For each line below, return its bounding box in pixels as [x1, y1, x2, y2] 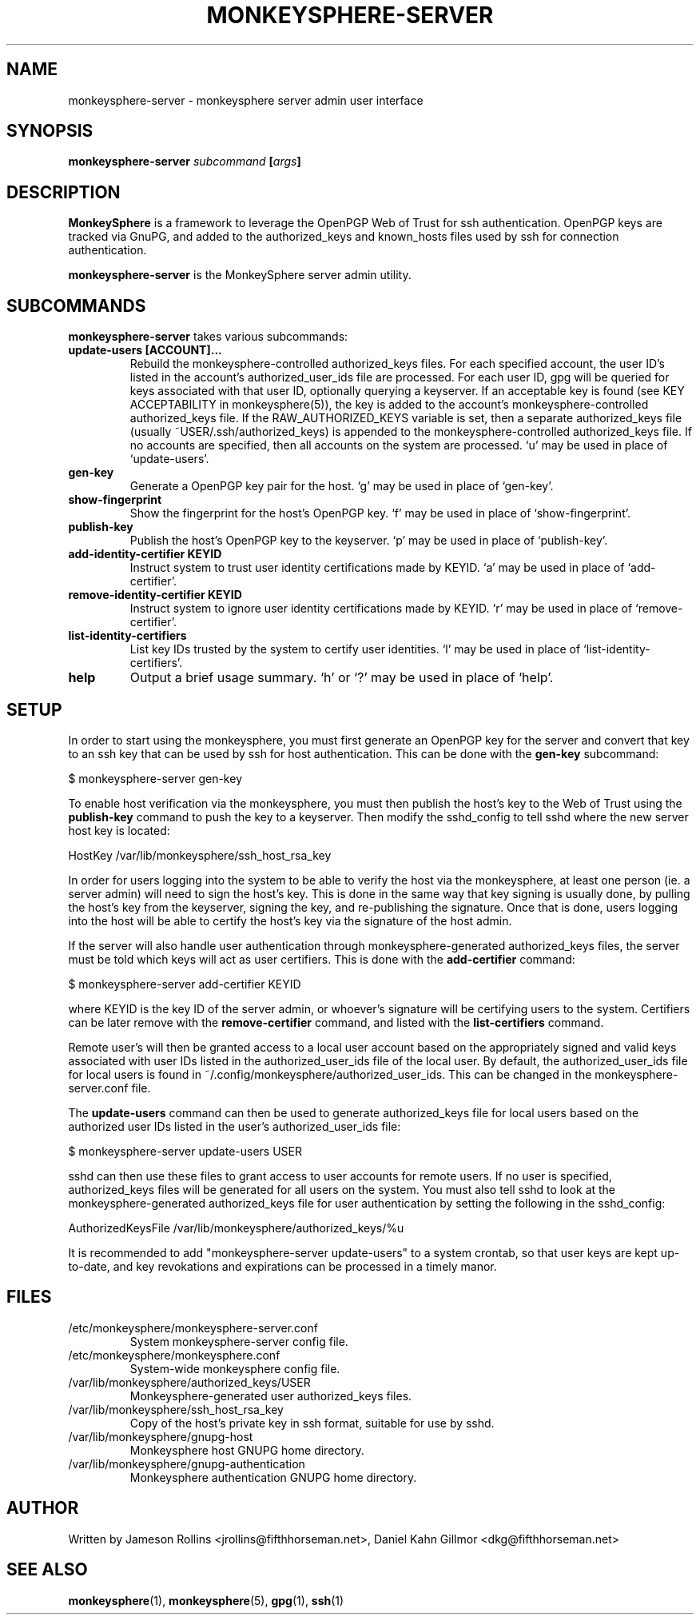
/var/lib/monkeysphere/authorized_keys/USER [68, 1375, 311, 1389]
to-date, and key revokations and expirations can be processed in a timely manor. [68, 1259, 497, 1273]
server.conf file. [68, 1080, 151, 1095]
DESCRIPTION [6, 182, 121, 202]
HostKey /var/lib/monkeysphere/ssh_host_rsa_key [68, 848, 332, 862]
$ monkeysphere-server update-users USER [68, 1144, 302, 1158]
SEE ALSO [6, 1559, 88, 1580]
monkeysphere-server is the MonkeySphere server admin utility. [68, 268, 412, 282]
